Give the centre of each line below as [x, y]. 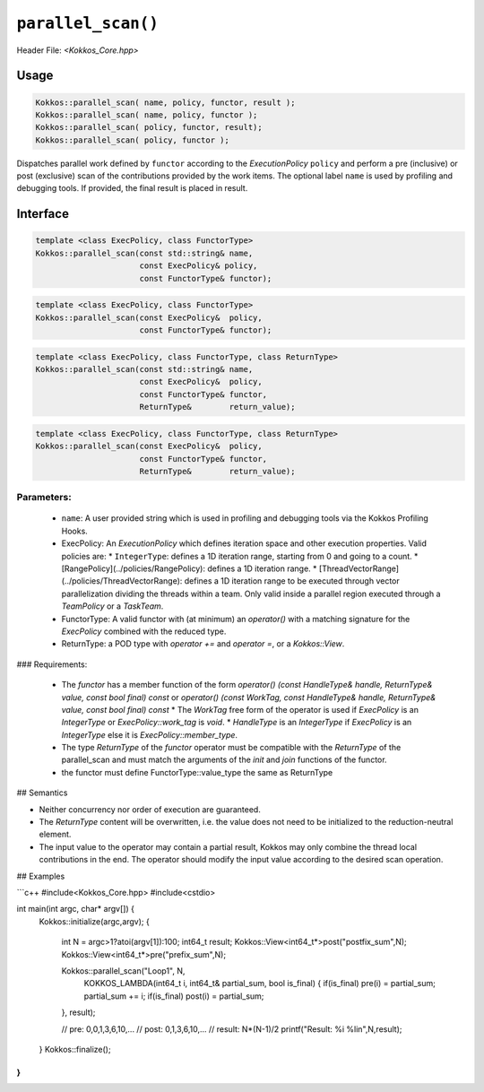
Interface [43, 214]
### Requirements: [52, 664]
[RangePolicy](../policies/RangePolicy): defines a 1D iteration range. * [189, 568]
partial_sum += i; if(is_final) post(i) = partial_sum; [174, 996]
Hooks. [75, 531]
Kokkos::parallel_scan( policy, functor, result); [149, 127]
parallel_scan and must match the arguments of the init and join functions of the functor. [224, 760]
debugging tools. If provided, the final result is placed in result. [132, 188]
